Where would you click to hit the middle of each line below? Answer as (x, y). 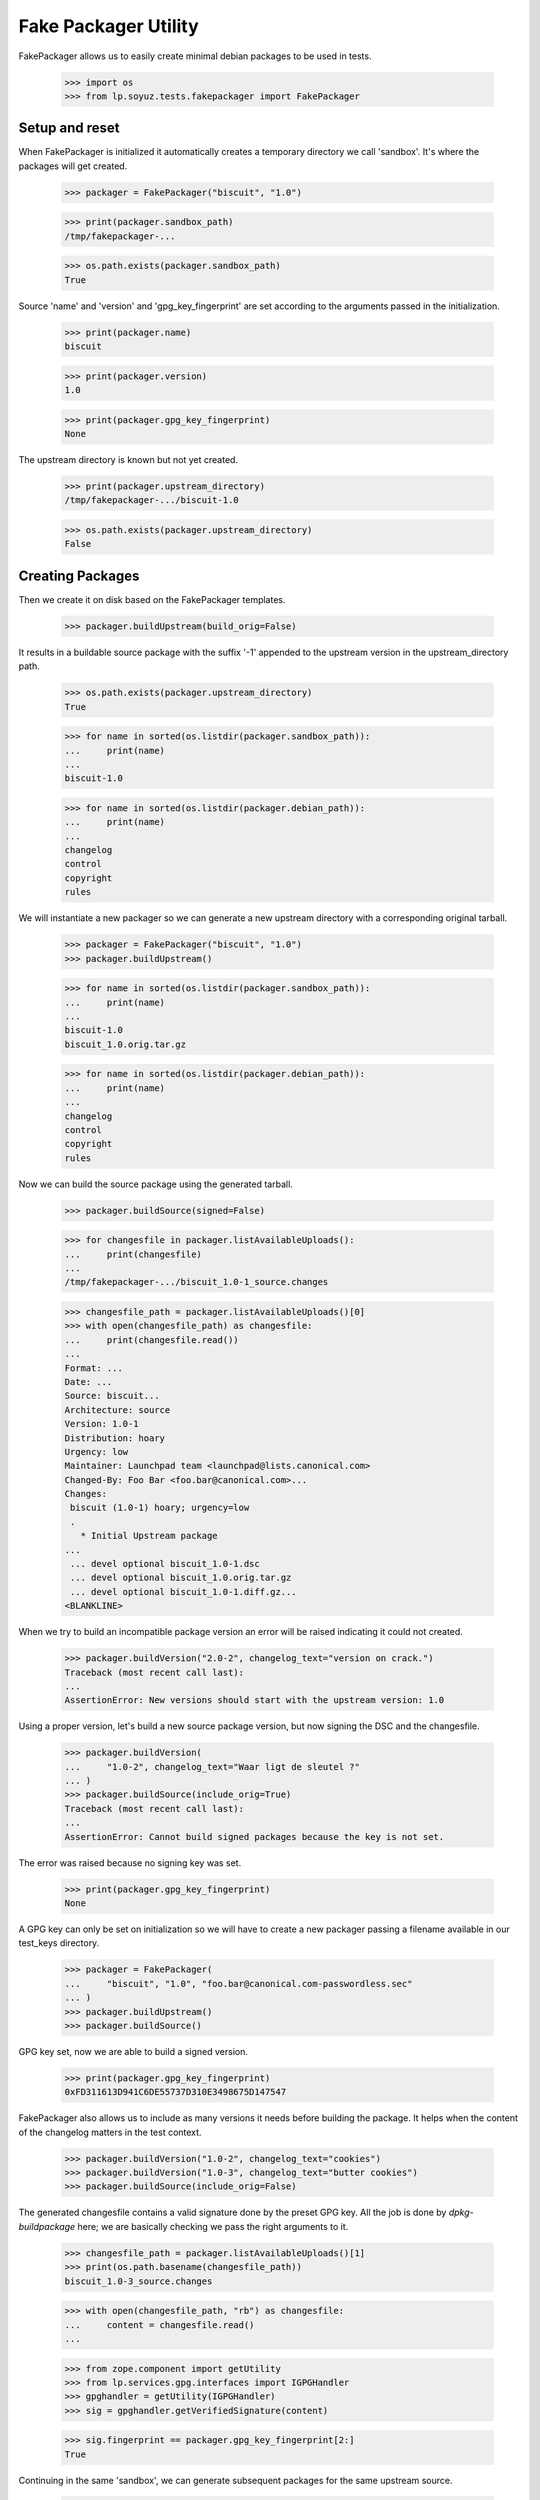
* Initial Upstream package (149, 1536)
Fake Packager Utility (108, 26)
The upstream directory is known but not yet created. (128, 460)
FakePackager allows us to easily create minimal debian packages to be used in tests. (195, 56)
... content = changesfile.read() (159, 2324)
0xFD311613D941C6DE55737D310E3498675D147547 (175, 2092)
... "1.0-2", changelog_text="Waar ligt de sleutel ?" (212, 1766)
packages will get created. (73, 166)
